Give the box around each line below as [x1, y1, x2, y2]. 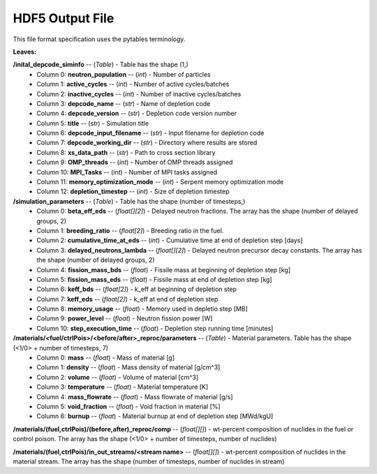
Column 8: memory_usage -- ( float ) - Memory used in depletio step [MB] [36, 304, 248, 313]
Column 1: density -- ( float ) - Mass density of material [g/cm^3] [36, 363, 221, 371]
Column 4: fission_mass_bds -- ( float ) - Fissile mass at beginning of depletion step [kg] [36, 265, 291, 274]
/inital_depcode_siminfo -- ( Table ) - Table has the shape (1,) [13, 60, 188, 69]
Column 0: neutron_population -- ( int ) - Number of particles [36, 70, 211, 78]
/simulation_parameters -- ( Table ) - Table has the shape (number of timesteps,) [13, 197, 246, 205]
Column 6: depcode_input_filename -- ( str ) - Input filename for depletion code [36, 129, 265, 138]
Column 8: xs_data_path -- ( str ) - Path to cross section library [36, 148, 216, 156]
